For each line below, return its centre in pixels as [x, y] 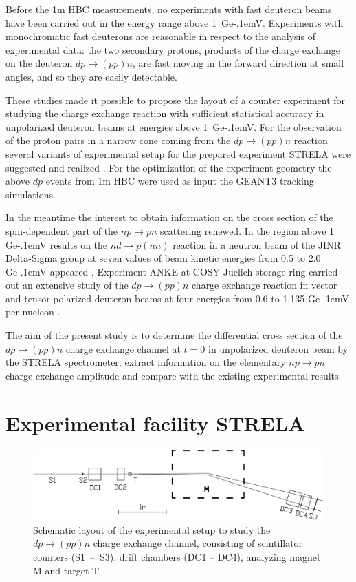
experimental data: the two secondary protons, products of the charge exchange [173, 49]
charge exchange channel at [123, 348]
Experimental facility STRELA [155, 423]
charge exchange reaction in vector [265, 285]
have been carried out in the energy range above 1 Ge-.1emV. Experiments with [175, 22]
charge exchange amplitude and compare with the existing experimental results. [174, 375]
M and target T [66, 570]
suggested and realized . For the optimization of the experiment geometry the [169, 167]
